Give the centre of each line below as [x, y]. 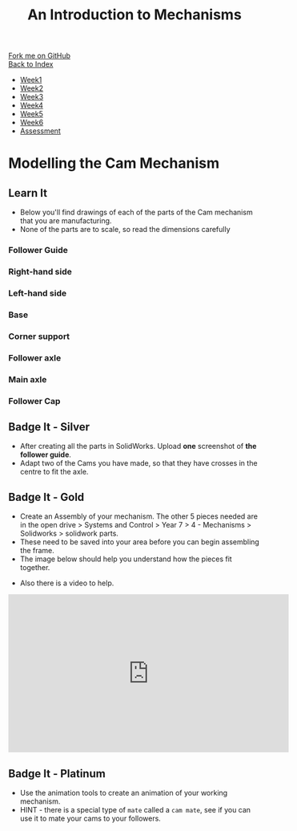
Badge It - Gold [46, 497]
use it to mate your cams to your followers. [90, 818]
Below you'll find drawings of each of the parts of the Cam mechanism [136, 212]
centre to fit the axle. [54, 472]
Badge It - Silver [49, 427]
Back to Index [31, 64]
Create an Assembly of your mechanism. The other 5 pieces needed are [139, 516]
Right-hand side [40, 272]
